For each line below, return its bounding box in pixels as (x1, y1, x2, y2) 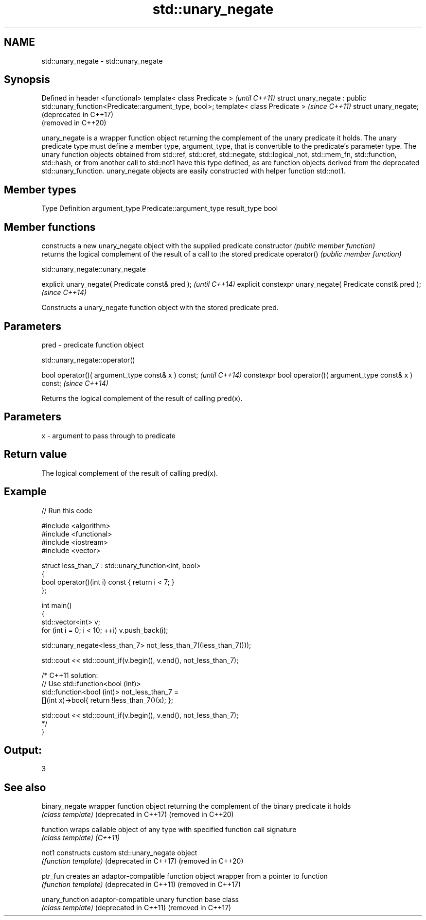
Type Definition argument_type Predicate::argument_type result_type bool (41, 204, 278, 213)
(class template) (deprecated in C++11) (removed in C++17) (41, 903, 231, 912)
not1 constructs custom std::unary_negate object (41, 849, 197, 857)
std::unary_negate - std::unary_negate (41, 56, 163, 65)
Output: (4, 744, 42, 756)
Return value (4, 448, 67, 461)
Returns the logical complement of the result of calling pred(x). (41, 394, 243, 402)
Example (4, 486, 47, 498)
